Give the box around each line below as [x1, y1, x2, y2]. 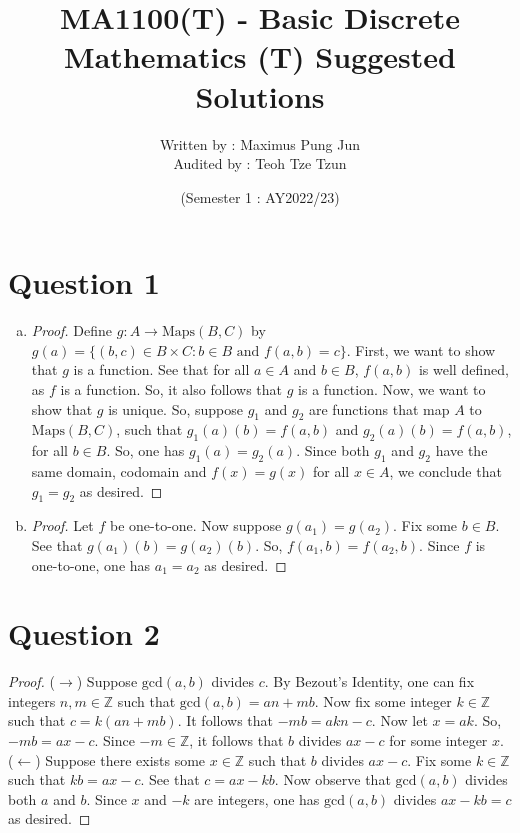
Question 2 [8, 613, 160, 654]
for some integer [389, 730, 488, 751]
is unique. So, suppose [108, 398, 243, 419]
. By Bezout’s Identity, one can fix [264, 671, 475, 692]
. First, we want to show [346, 339, 496, 360]
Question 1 [8, 262, 160, 303]
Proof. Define [31, 320, 113, 341]
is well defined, [418, 359, 509, 380]
